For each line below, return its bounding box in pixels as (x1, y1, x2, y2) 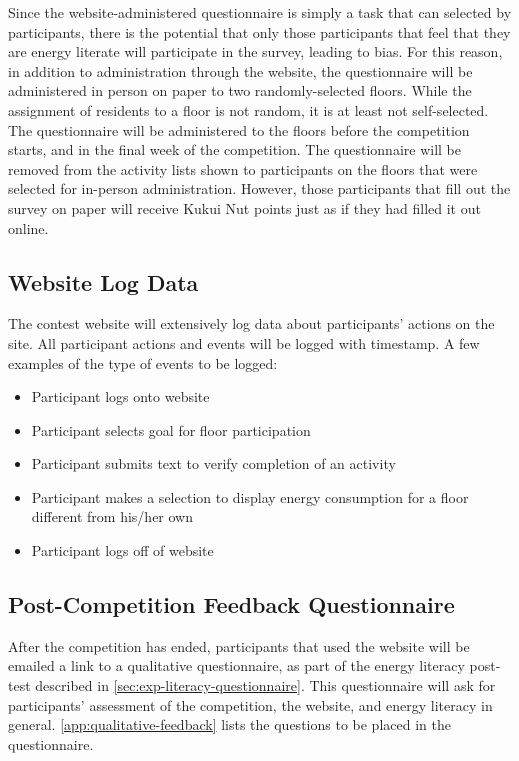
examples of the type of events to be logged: (8, 352, 278, 373)
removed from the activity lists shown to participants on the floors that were (8, 158, 478, 179)
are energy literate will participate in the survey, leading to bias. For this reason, (8, 41, 503, 62)
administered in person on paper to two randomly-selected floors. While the (8, 80, 472, 101)
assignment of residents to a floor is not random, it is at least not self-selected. (8, 99, 489, 120)
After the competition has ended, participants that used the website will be (8, 635, 470, 656)
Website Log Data (8, 266, 199, 297)
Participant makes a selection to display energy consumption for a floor (31, 486, 469, 507)
